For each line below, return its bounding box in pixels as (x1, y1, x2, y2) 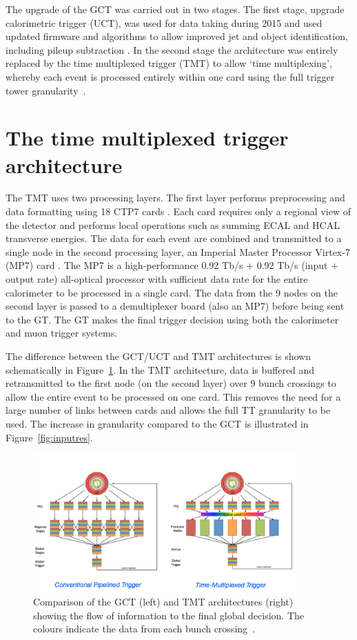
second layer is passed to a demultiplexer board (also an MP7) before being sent (6, 299, 345, 313)
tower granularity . (6, 83, 86, 97)
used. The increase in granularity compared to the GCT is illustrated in (6, 416, 309, 430)
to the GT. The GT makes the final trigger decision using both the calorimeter (6, 312, 339, 326)
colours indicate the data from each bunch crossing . (33, 621, 255, 636)
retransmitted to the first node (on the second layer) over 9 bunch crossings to (6, 376, 336, 390)
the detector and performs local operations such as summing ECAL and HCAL (6, 217, 340, 232)
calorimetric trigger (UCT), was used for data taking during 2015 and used (6, 15, 323, 30)
